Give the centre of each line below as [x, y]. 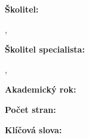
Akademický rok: [41, 89]
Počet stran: [30, 109]
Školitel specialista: [45, 49]
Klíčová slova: [33, 129]
